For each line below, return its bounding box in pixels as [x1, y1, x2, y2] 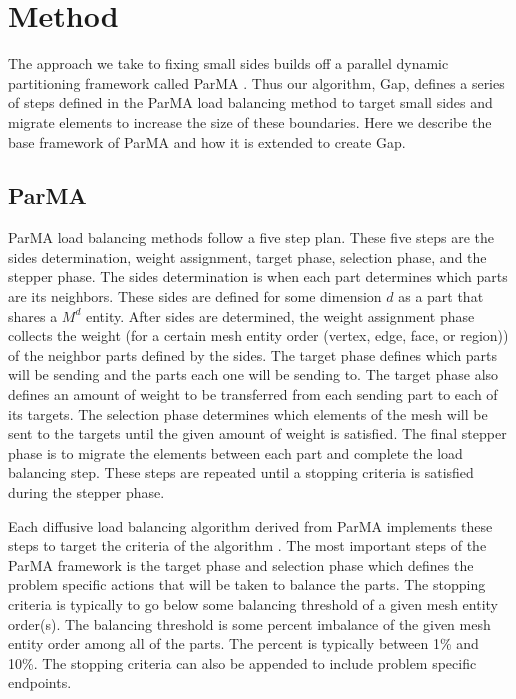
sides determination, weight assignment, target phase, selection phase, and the [8, 246, 487, 267]
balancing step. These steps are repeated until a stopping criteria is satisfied [8, 462, 474, 483]
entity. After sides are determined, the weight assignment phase [86, 305, 475, 326]
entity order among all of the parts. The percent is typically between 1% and [8, 633, 479, 654]
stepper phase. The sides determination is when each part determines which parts [8, 266, 508, 287]
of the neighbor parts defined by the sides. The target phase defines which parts [8, 344, 498, 365]
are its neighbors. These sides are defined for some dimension [8, 286, 382, 307]
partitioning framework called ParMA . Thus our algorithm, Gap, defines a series [8, 72, 505, 93]
